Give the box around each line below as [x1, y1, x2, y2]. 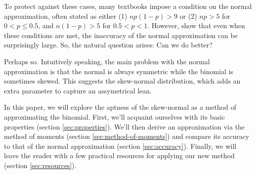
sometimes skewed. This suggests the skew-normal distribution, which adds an [4, 76, 241, 86]
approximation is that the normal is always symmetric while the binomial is [4, 66, 234, 76]
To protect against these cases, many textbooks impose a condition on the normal [4, 1, 252, 11]
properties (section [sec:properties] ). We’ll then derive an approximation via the [4, 121, 245, 131]
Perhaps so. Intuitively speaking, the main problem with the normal [4, 56, 210, 66]
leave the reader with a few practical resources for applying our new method [4, 150, 235, 161]
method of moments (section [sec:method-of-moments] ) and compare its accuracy [4, 131, 250, 141]
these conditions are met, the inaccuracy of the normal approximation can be [4, 30, 238, 40]
